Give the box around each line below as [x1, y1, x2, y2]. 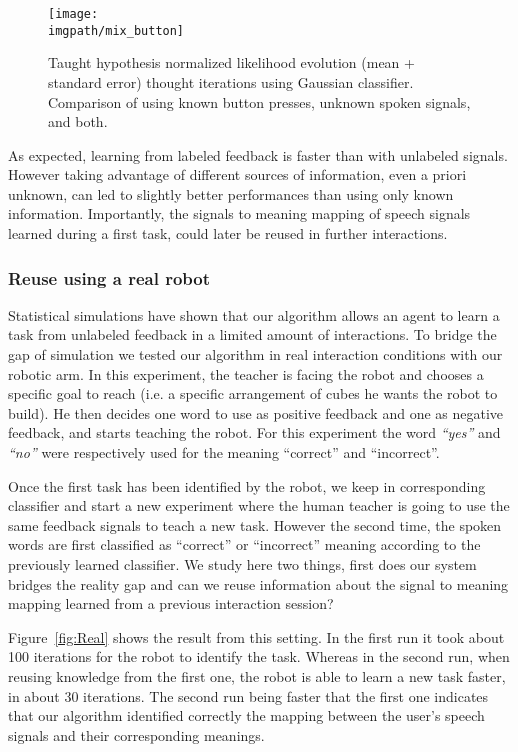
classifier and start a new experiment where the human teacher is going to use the [8, 495, 510, 516]
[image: [48, 7, 99, 21]
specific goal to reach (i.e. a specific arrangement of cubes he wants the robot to [8, 383, 498, 404]
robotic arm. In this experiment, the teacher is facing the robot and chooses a [8, 363, 484, 384]
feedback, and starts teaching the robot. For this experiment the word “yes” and [8, 422, 501, 443]
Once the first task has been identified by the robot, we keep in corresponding [8, 475, 486, 496]
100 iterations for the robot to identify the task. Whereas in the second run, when [8, 646, 510, 667]
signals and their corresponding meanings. [8, 724, 265, 745]
